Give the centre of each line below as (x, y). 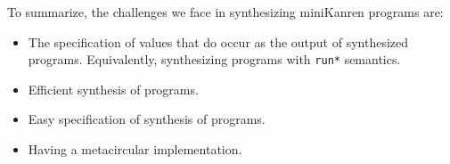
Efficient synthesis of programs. (113, 89)
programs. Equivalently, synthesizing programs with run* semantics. (214, 59)
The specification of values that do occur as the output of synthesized (218, 41)
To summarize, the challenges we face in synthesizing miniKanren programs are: (225, 12)
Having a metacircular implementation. (135, 149)
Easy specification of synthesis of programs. (147, 119)
